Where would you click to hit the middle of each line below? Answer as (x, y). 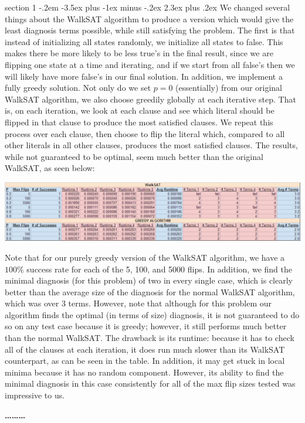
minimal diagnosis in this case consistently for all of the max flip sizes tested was (150, 383)
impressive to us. (35, 395)
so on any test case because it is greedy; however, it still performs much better (146, 326)
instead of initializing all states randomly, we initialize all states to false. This (144, 41)
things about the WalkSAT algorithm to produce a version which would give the (149, 18)
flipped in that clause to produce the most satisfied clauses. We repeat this (139, 122)
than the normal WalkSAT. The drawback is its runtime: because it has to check (150, 338)
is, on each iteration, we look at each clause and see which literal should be (140, 110)
